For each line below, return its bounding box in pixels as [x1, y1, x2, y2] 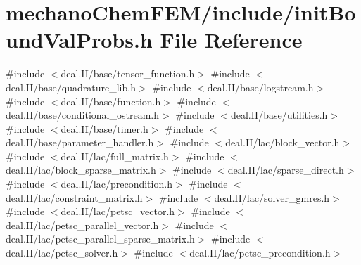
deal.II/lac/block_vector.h [225, 135, 340, 150]
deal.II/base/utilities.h [230, 108, 328, 122]
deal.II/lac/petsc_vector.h [61, 204, 175, 219]
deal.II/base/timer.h [61, 121, 148, 136]
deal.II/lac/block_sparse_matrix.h [6, 162, 156, 177]
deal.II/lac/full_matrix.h [61, 148, 169, 163]
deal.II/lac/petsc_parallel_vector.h [6, 217, 159, 232]
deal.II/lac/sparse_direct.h [227, 162, 344, 177]
